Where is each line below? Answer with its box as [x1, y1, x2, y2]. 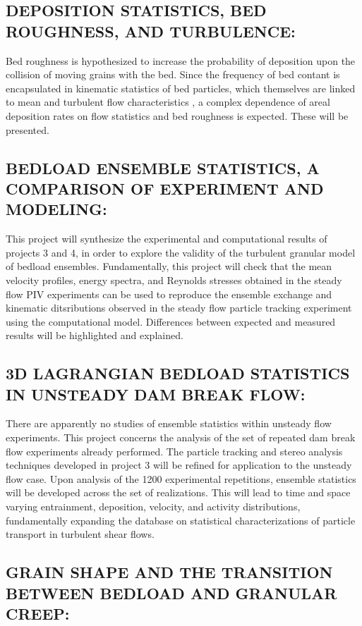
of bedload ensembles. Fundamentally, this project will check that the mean [6, 259, 332, 274]
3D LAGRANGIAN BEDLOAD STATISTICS [6, 362, 350, 384]
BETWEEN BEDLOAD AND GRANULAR [6, 582, 337, 603]
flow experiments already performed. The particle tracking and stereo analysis [6, 443, 343, 458]
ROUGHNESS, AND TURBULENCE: [6, 20, 296, 42]
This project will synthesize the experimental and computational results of [6, 231, 327, 246]
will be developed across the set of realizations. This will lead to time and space [6, 485, 351, 500]
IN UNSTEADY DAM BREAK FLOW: [6, 383, 306, 405]
